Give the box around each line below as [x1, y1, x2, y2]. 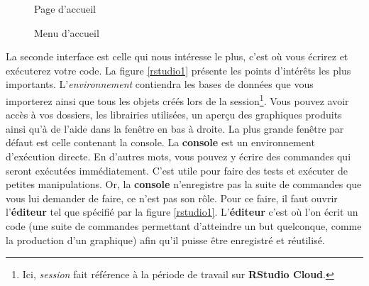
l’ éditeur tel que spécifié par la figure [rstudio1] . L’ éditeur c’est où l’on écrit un [6, 204, 358, 219]
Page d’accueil [34, 1, 96, 16]
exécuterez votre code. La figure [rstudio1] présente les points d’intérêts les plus [6, 62, 351, 77]
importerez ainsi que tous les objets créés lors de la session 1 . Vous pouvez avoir [6, 91, 349, 108]
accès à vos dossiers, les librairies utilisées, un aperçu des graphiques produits [6, 107, 342, 122]
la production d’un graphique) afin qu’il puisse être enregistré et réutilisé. [6, 232, 325, 247]
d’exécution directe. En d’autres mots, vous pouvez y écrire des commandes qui [6, 149, 351, 163]
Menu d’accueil [34, 25, 99, 40]
